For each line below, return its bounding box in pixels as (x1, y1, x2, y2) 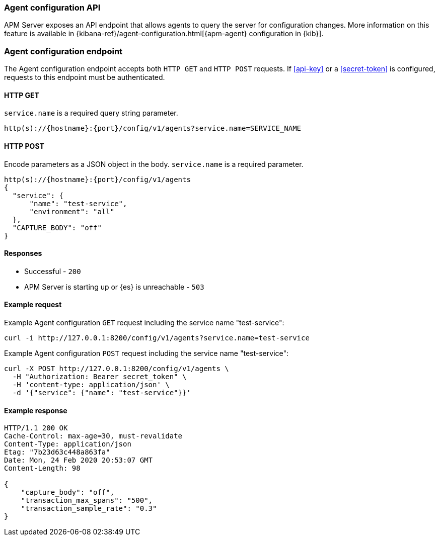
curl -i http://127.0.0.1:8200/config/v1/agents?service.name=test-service (4, 334, 310, 342)
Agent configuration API (4, 3, 101, 13)
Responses (4, 249, 42, 258)
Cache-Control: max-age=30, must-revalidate (4, 432, 183, 440)
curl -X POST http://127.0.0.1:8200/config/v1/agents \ (4, 365, 229, 373)
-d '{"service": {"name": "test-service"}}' (12, 389, 191, 397)
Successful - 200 (24, 266, 81, 276)
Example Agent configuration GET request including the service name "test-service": (4, 318, 284, 327)
